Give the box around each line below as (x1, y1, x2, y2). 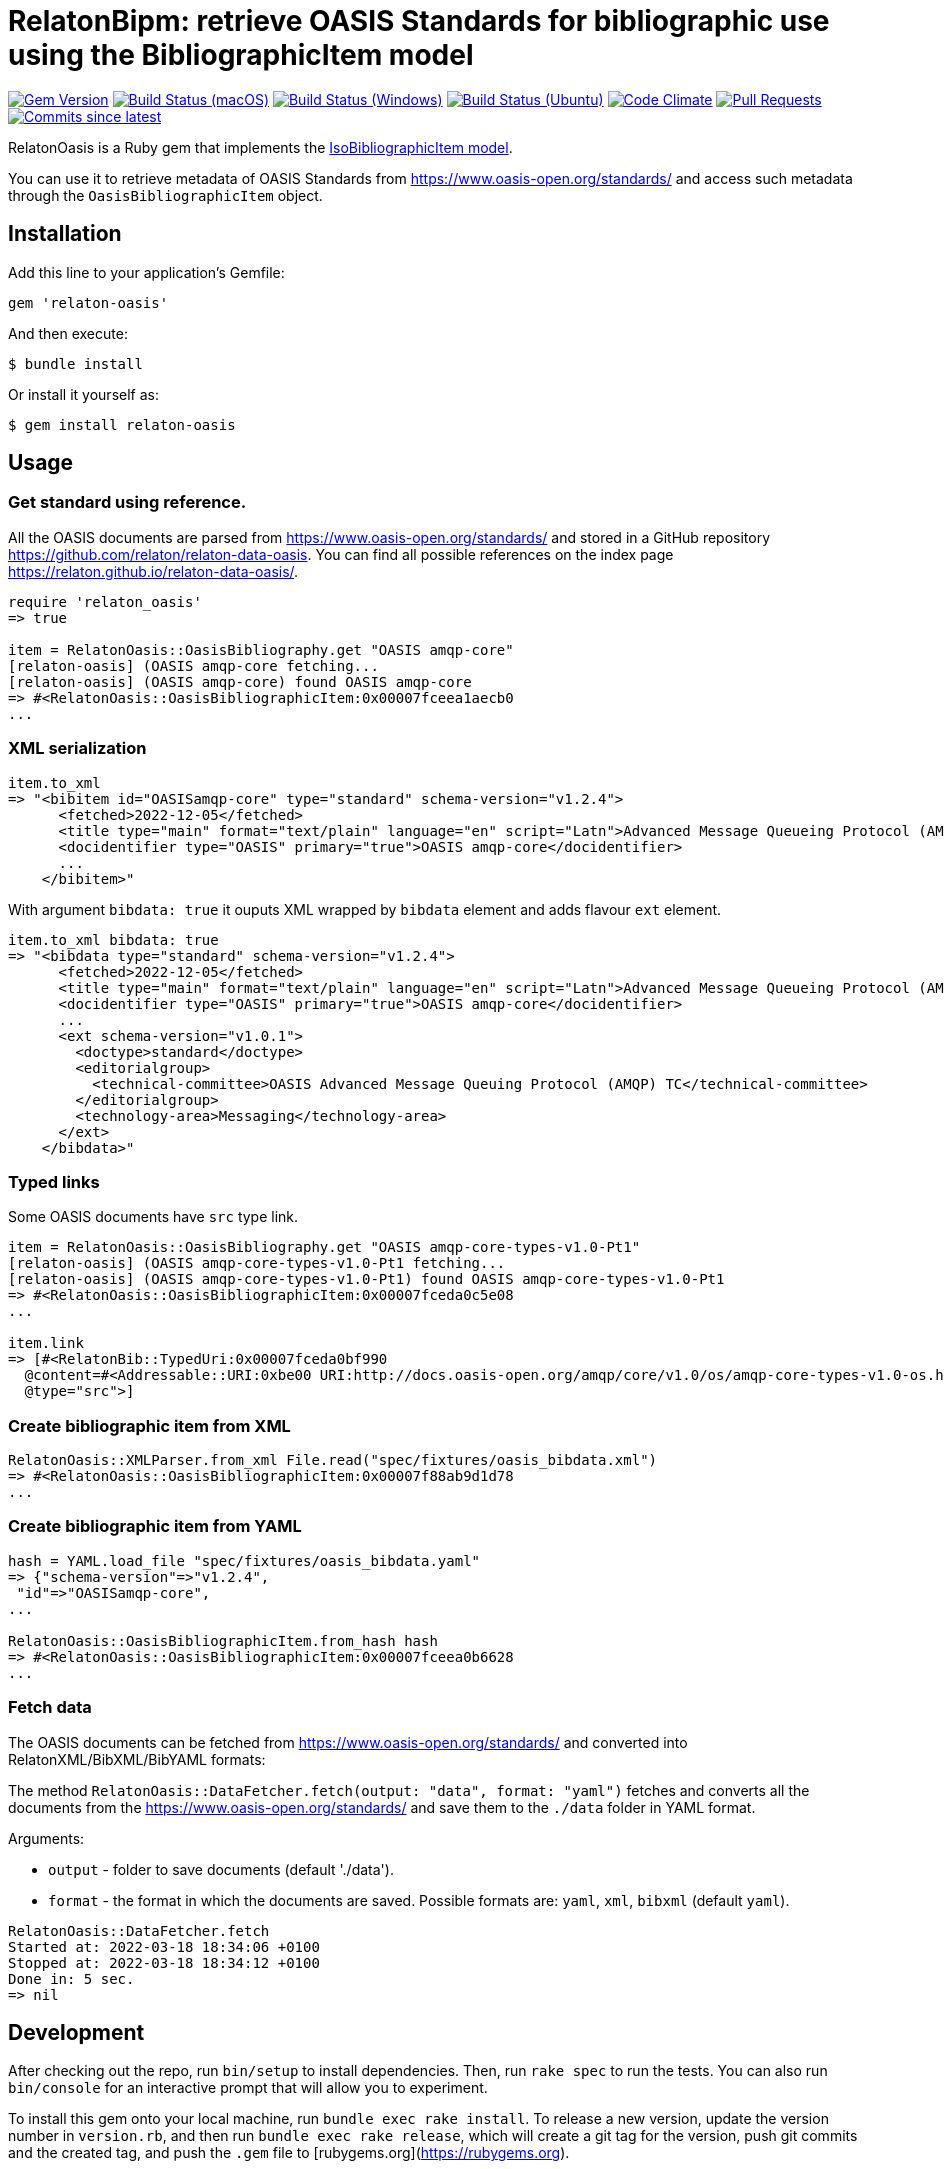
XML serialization (8, 738, 147, 759)
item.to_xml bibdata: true (8, 931, 219, 948)
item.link (8, 1335, 84, 1352)
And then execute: (8, 324, 128, 342)
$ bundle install (8, 355, 143, 372)
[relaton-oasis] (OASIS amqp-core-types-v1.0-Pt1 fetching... (8, 1255, 506, 1272)
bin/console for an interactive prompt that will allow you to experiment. (8, 2079, 488, 2097)
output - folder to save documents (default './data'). (48, 1860, 394, 1878)
